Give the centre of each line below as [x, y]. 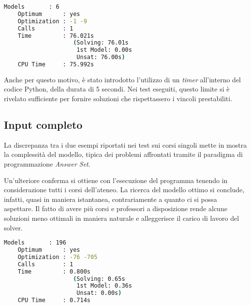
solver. [14, 227]
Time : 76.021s [56, 36]
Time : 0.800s [54, 271]
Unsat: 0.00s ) [99, 293]
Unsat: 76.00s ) [101, 57]
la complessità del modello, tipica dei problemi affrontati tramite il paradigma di [123, 154]
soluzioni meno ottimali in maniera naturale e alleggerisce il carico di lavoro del [122, 218]
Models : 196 [35, 243]
